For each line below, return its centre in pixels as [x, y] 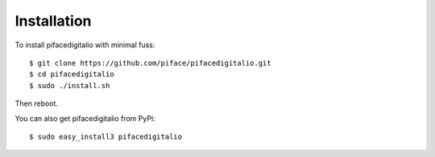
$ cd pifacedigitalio [72, 74]
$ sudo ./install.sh [70, 85]
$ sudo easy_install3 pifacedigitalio [106, 137]
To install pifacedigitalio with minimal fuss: [85, 45]
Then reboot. [36, 103]
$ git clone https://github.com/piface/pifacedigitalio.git [150, 63]
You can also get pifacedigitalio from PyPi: [85, 118]
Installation [53, 21]
